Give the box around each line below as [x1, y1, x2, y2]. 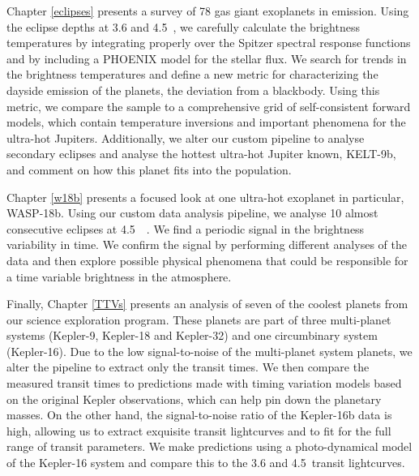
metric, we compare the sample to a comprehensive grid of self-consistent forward [6, 97, 411, 114]
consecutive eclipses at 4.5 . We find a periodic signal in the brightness [6, 220, 365, 237]
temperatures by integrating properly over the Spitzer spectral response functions [6, 34, 411, 51]
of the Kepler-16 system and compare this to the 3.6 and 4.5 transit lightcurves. [6, 454, 405, 471]
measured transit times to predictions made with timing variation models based [6, 375, 402, 392]
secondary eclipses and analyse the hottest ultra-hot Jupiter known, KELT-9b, [6, 145, 396, 162]
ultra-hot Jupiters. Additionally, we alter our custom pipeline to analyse [6, 129, 365, 146]
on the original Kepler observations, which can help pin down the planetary [6, 390, 382, 407]
